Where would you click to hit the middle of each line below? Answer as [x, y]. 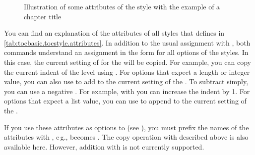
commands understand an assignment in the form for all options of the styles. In [126, 52]
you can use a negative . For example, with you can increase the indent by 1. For [127, 91]
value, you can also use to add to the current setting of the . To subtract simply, [126, 81]
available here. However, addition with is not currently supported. [104, 146]
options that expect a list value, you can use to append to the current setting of [125, 101]
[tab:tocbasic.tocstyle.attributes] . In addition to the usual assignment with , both [127, 42]
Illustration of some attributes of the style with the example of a [122, 6]
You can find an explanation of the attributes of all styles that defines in [114, 33]
